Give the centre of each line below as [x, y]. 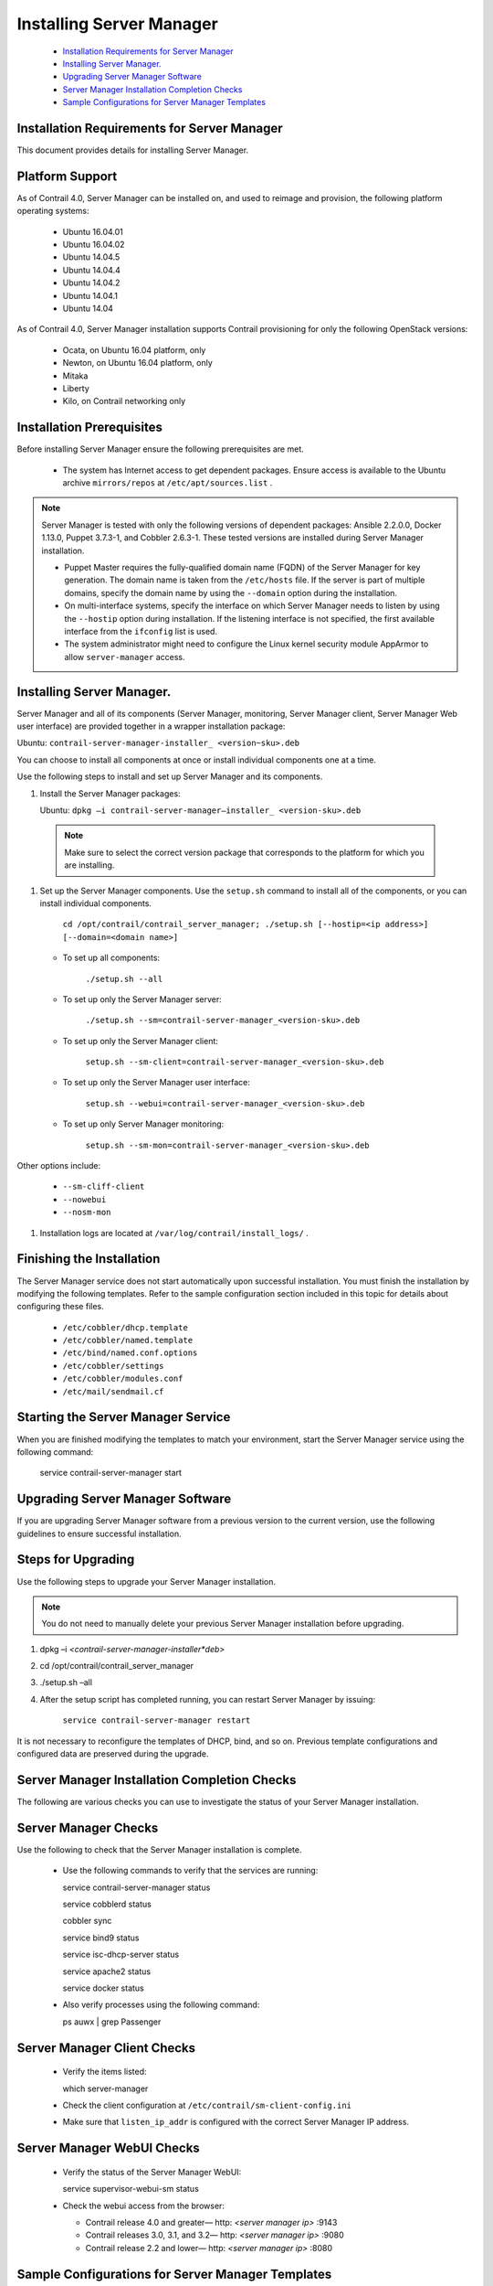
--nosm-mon [87, 1212]
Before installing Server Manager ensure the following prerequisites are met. [161, 449]
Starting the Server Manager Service [124, 1417]
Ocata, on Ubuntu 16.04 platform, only [134, 350]
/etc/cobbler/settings [113, 1366]
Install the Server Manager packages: [110, 793]
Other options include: [58, 1166]
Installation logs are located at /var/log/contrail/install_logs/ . [174, 1233]
